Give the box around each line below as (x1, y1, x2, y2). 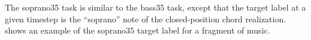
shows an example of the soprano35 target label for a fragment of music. (5, 24, 270, 36)
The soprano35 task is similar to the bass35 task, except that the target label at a (5, 1, 306, 13)
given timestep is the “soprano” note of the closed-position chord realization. (5, 12, 286, 25)
